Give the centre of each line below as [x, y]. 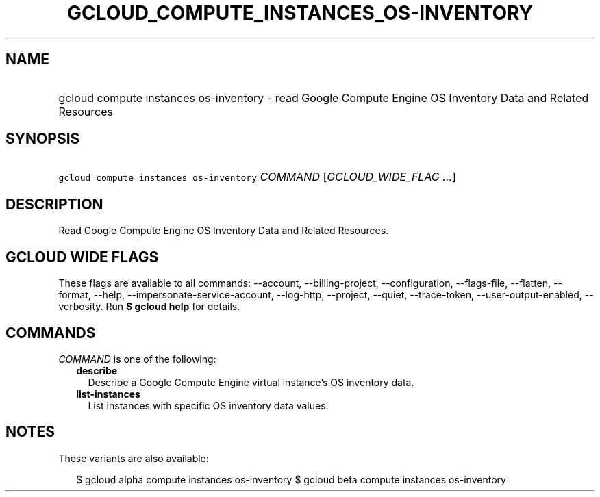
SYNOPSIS [43, 139]
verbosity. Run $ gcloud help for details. [149, 307]
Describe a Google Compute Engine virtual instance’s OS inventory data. [251, 382]
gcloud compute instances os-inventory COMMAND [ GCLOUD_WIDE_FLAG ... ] [257, 177]
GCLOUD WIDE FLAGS [82, 257]
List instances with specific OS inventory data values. [208, 405]
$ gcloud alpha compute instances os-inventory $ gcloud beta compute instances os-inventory [291, 479]
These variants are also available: [134, 458]
